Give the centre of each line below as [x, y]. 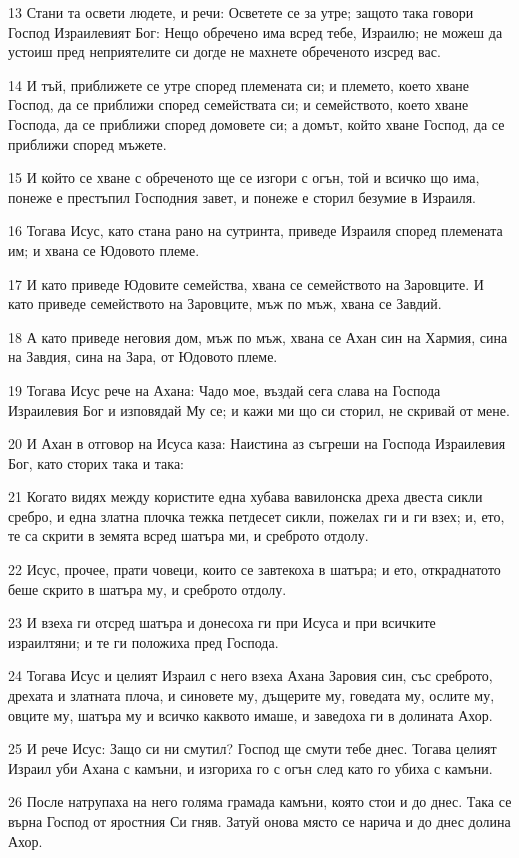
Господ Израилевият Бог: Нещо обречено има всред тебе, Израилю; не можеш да [255, 31]
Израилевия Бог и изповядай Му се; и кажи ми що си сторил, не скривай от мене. [259, 409]
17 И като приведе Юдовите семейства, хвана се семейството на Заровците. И [246, 283]
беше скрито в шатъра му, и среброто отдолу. [147, 588]
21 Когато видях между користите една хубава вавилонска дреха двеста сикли [245, 496]
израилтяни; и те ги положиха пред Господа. [143, 641]
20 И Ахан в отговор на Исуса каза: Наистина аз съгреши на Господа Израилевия [257, 443]
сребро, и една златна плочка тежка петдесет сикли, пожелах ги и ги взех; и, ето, [256, 515]
